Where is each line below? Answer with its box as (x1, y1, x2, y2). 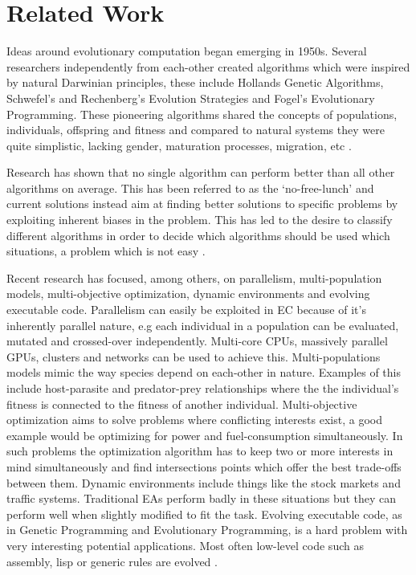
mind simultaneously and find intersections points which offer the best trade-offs (6, 458, 402, 475)
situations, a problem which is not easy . (6, 243, 206, 259)
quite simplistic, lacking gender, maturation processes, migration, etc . (6, 137, 352, 153)
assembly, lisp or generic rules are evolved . (6, 553, 218, 569)
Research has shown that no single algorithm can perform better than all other (6, 164, 395, 181)
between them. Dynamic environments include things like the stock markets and (6, 474, 401, 491)
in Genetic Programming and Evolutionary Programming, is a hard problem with (6, 521, 408, 538)
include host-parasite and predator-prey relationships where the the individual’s (6, 380, 399, 396)
